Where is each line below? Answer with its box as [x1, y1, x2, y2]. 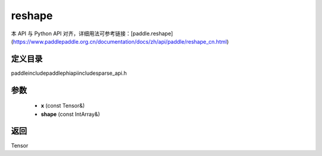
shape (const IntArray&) [41, 111, 100, 118]
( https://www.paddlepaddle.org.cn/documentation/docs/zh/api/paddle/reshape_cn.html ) [11, 38, 229, 45]
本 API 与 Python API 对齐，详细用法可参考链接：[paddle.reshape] [11, 30, 173, 37]
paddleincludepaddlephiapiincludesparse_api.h [11, 69, 128, 77]
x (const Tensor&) [41, 102, 85, 109]
